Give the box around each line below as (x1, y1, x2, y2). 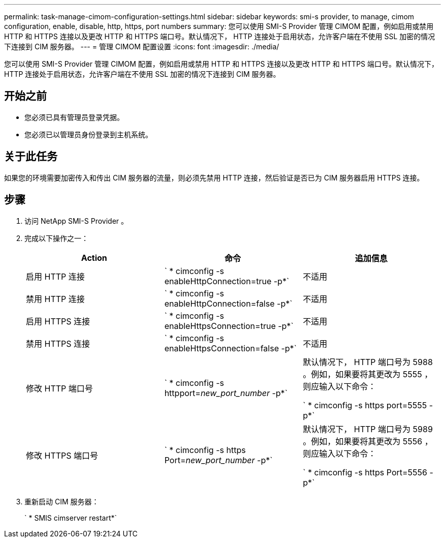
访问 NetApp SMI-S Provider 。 (24, 216, 129, 225)
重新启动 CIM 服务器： (24, 497, 99, 506)
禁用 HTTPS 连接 (26, 338, 90, 349)
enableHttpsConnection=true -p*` (164, 320, 294, 331)
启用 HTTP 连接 (26, 271, 85, 282)
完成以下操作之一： (24, 233, 88, 243)
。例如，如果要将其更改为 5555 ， (303, 369, 433, 379)
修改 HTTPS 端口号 (26, 450, 99, 461)
